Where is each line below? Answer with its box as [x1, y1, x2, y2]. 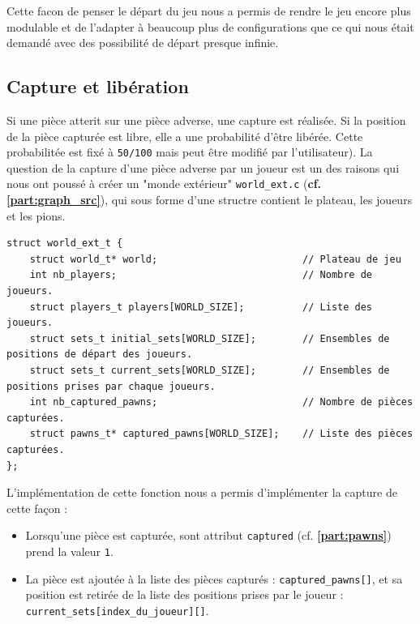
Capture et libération [6, 74, 189, 99]
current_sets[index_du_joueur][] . [25, 601, 209, 618]
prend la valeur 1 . [25, 543, 114, 560]
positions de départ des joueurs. [6, 348, 193, 361]
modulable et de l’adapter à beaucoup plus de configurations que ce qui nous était [6, 18, 414, 35]
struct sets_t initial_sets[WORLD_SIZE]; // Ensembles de [29, 332, 390, 344]
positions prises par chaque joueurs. [6, 380, 216, 392]
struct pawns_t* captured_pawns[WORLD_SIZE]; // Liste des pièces [29, 428, 414, 440]
